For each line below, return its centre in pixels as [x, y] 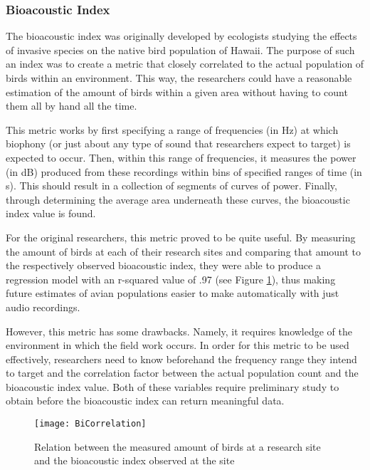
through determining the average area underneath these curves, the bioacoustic [178, 199]
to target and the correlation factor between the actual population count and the [182, 373]
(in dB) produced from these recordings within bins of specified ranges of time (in [184, 171]
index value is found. [51, 213]
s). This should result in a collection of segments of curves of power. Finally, [171, 186]
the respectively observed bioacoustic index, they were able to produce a [163, 265]
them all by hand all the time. [72, 106]
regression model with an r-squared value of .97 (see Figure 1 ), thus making [171, 279]
